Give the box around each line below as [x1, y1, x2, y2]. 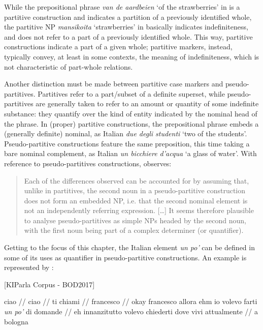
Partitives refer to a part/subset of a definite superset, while [38, 88, 225, 99]
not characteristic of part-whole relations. [4, 61, 133, 72]
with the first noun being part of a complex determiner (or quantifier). [24, 225, 244, 235]
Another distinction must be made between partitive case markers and [4, 78, 223, 89]
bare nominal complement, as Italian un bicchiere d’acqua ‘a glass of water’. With [4, 148, 257, 159]
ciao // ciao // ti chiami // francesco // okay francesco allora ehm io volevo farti [4, 296, 257, 307]
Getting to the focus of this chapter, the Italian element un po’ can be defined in [4, 242, 255, 253]
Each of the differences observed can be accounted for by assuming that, [24, 175, 249, 186]
